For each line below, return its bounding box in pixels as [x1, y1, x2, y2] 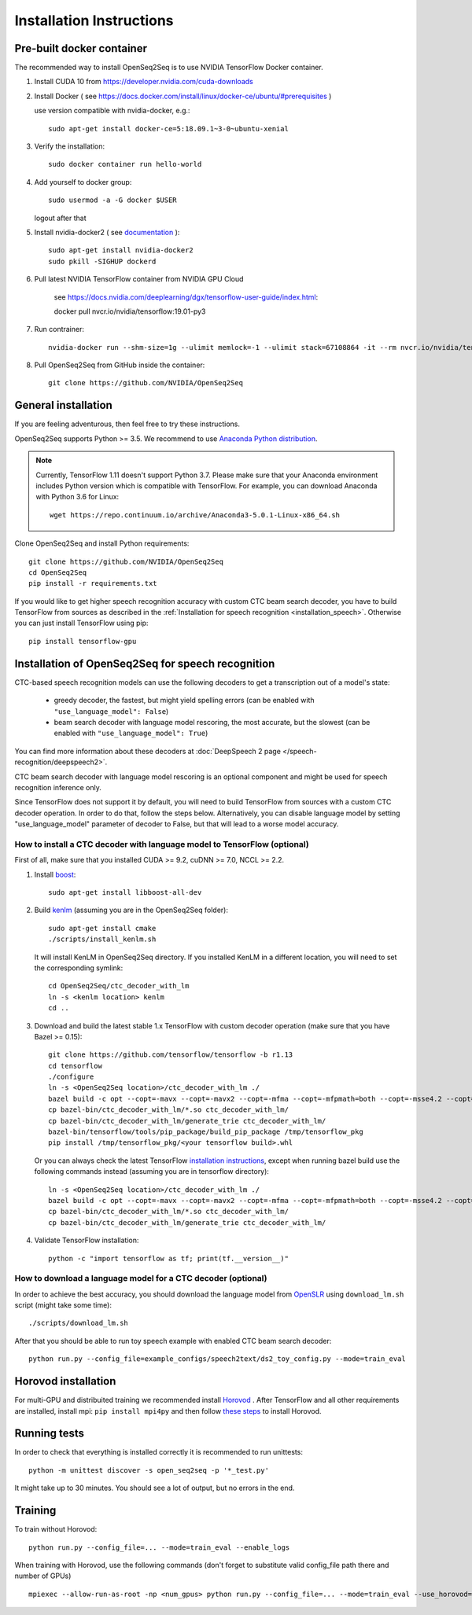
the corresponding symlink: [34, 963, 124, 973]
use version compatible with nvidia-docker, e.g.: [34, 106, 190, 116]
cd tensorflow [48, 1061, 102, 1070]
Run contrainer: [34, 325, 85, 334]
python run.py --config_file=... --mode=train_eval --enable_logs [28, 1543, 290, 1552]
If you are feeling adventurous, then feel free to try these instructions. [14, 419, 240, 429]
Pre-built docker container [14, 42, 147, 55]
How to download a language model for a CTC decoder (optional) [14, 1273, 267, 1284]
